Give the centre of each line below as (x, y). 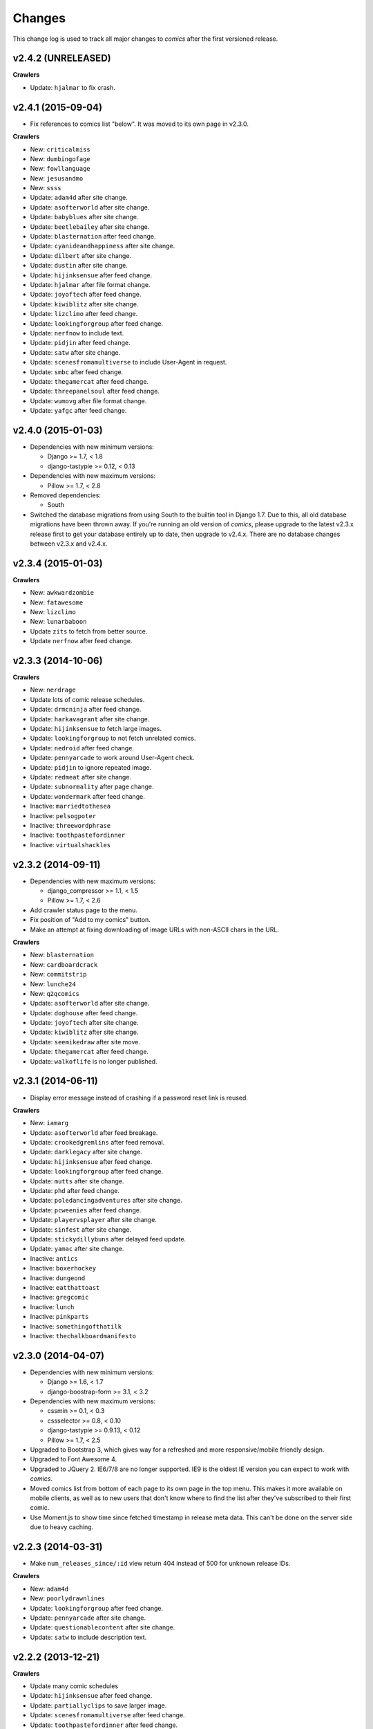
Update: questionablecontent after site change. (103, 1627)
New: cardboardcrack (64, 964)
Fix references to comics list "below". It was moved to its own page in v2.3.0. (139, 124)
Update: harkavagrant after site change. (90, 719)
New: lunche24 (53, 984)
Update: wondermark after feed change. (87, 796)
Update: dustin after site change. (79, 266)
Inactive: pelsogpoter (63, 815)
